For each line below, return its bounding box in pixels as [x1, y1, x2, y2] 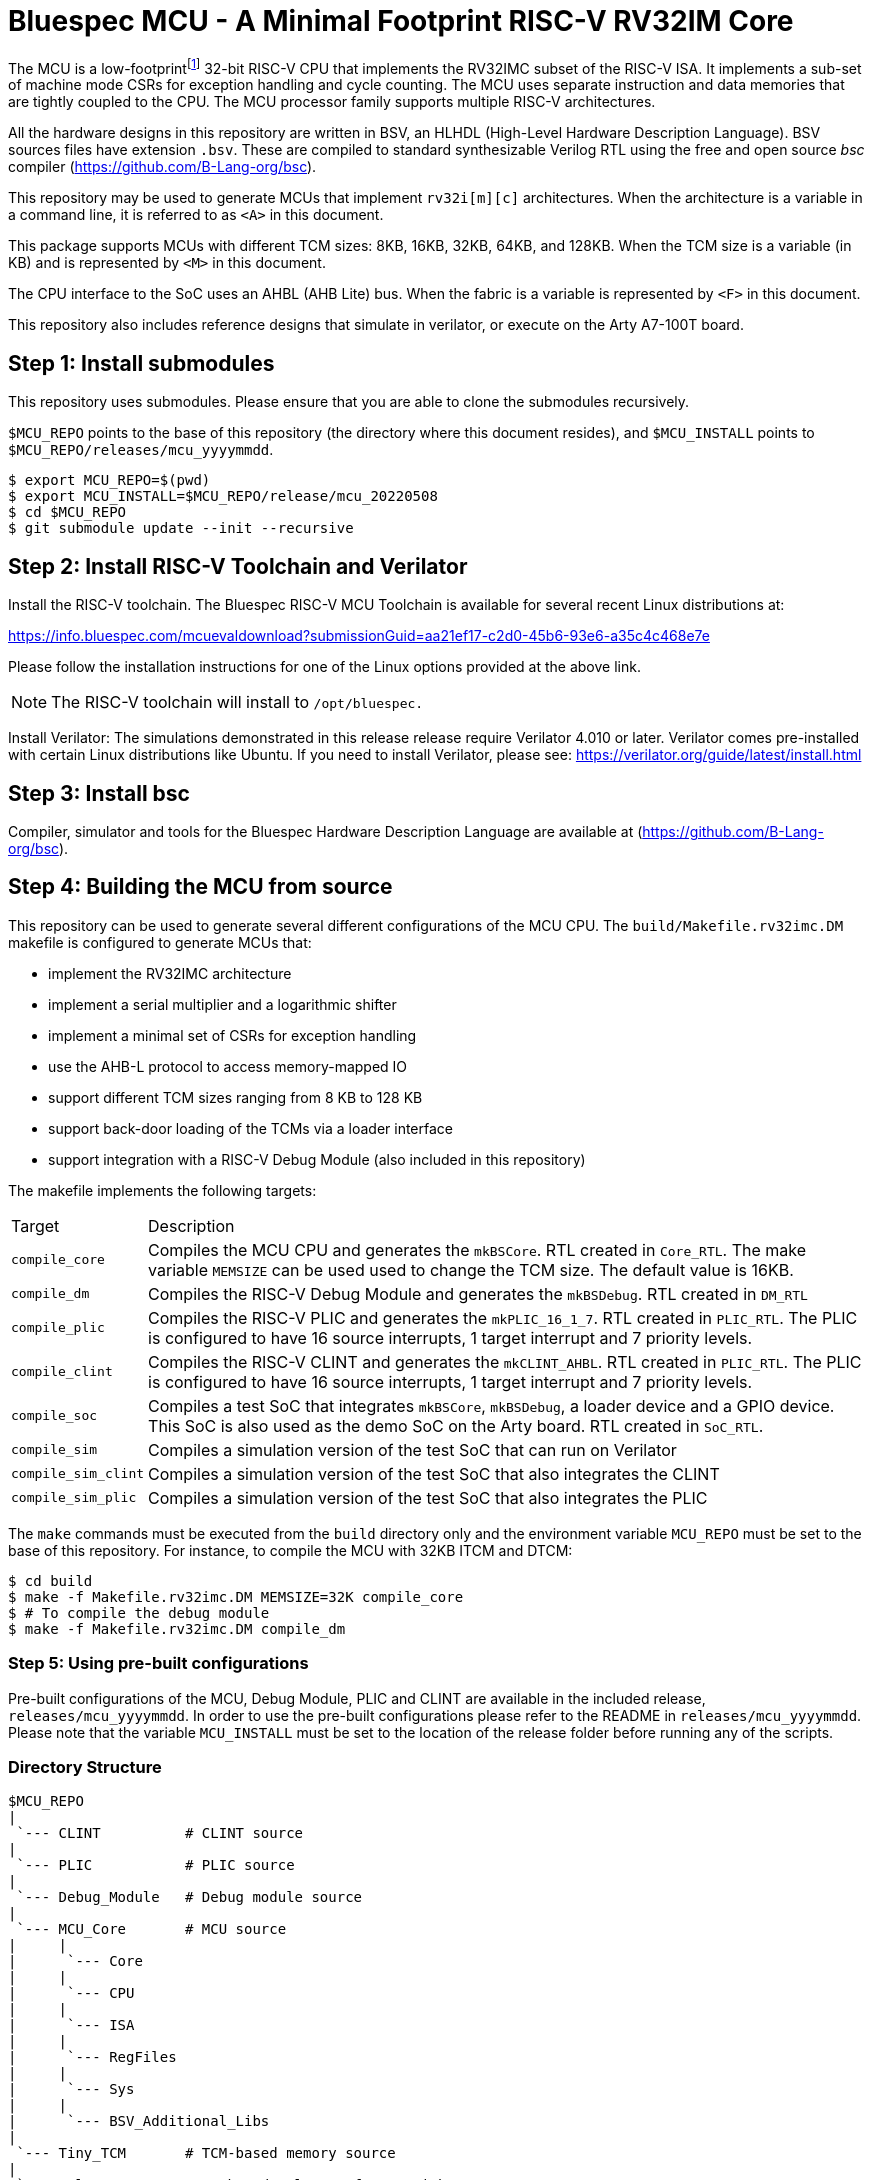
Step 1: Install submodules [8, 350, 275, 376]
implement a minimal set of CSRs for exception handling [48, 1026, 417, 1044]
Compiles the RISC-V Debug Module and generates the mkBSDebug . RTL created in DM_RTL [148, 1283, 808, 1304]
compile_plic [11, 1320, 105, 1336]
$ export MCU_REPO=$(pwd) [8, 472, 211, 489]
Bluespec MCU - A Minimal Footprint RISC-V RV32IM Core [8, 4, 794, 38]
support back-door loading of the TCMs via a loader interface [48, 1119, 453, 1137]
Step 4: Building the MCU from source [8, 874, 393, 900]
